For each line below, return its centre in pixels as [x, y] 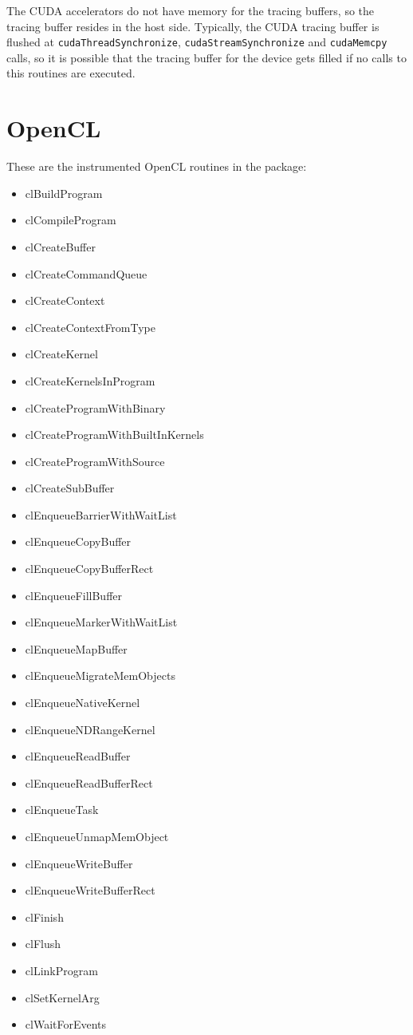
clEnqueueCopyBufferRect [89, 569]
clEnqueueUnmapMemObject [97, 836]
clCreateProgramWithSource [95, 461]
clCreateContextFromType [90, 327]
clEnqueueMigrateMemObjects [100, 676]
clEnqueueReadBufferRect [89, 782]
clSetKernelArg [62, 997]
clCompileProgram [71, 220]
